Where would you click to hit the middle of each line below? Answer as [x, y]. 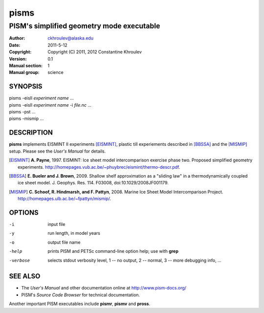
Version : [18, 59]
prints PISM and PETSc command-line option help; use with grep [113, 251]
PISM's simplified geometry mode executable [85, 26]
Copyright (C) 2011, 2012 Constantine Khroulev [95, 52]
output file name [64, 242]
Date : [15, 45]
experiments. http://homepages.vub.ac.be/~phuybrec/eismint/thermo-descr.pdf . [99, 167]
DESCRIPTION [31, 133]
